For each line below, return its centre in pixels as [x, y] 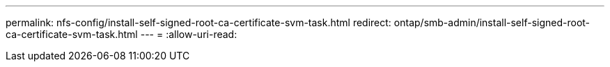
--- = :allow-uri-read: [189, 34]
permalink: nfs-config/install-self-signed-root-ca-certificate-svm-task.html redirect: [198, 22]
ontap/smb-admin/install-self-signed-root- [492, 22]
